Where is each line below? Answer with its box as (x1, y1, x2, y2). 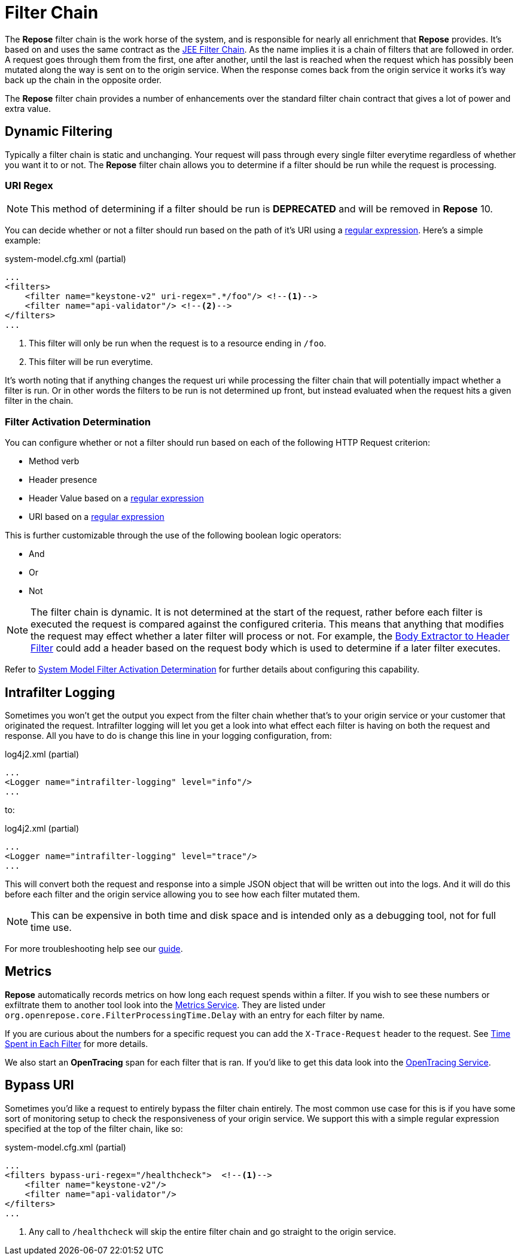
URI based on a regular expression (29, 512, 164, 522)
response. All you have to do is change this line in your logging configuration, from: (5, 730, 332, 741)
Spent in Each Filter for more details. (5, 1038, 148, 1049)
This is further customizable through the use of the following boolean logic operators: (5, 530, 342, 541)
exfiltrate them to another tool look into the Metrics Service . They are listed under (5, 999, 326, 1010)
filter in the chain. (5, 395, 74, 406)
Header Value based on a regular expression (29, 493, 204, 504)
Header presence (29, 474, 98, 485)
